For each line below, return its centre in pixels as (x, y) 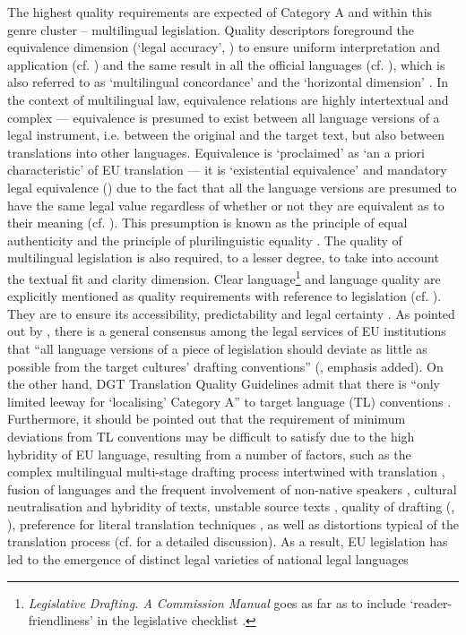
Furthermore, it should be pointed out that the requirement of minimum (207, 419)
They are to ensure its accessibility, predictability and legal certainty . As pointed (231, 313)
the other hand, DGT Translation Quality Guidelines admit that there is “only (224, 384)
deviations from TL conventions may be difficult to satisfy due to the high (211, 436)
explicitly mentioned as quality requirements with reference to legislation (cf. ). (224, 296)
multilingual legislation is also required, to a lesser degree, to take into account (223, 257)
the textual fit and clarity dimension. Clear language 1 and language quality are (224, 277)
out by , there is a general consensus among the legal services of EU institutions (227, 331)
